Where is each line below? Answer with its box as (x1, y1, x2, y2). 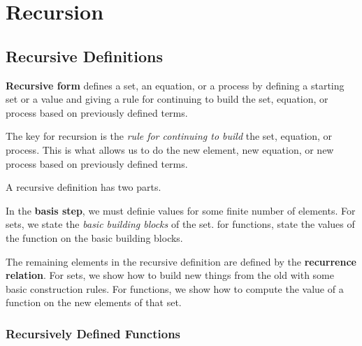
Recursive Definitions (6, 45, 163, 66)
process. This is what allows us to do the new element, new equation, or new (6, 142, 334, 157)
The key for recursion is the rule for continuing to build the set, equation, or (6, 129, 333, 143)
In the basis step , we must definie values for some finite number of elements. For (6, 203, 356, 217)
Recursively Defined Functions (6, 324, 181, 342)
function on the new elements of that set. (6, 295, 182, 310)
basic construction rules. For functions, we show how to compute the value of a (6, 281, 344, 296)
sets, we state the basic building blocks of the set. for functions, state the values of (6, 217, 355, 231)
